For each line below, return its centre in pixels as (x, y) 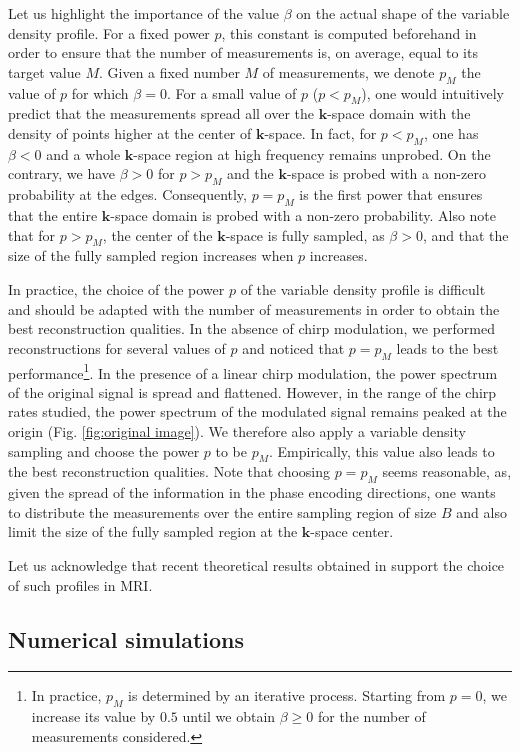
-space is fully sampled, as (305, 234)
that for (32, 234)
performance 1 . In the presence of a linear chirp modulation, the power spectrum (253, 371)
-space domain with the (399, 113)
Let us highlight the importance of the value (143, 13)
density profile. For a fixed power (109, 32)
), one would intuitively (432, 92)
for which (100, 92)
